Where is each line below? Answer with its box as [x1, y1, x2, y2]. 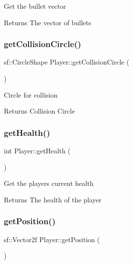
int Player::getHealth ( [4, 146, 71, 155]
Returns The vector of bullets [4, 17, 91, 27]
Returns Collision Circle [4, 106, 75, 116]
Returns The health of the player [4, 194, 102, 204]
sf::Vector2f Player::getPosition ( [4, 234, 100, 244]
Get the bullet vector [4, 1, 66, 11]
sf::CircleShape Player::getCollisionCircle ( [4, 57, 130, 67]
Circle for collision [4, 89, 58, 99]
